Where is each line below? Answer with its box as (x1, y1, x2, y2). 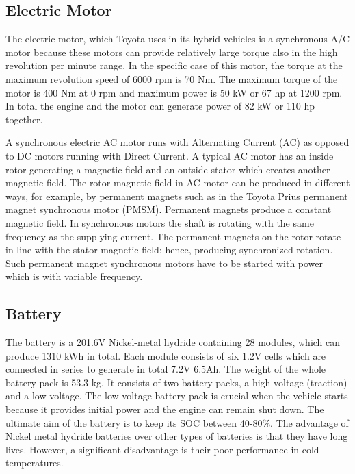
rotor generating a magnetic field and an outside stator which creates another (5, 162, 330, 176)
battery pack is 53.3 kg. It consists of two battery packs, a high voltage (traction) (5, 375, 347, 389)
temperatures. (5, 456, 64, 470)
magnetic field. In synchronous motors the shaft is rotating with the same (5, 215, 314, 229)
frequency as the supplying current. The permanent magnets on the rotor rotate (5, 229, 341, 243)
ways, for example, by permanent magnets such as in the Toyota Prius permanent (5, 188, 348, 203)
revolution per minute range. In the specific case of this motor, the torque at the (5, 58, 343, 73)
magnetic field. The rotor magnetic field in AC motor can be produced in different (5, 175, 350, 190)
